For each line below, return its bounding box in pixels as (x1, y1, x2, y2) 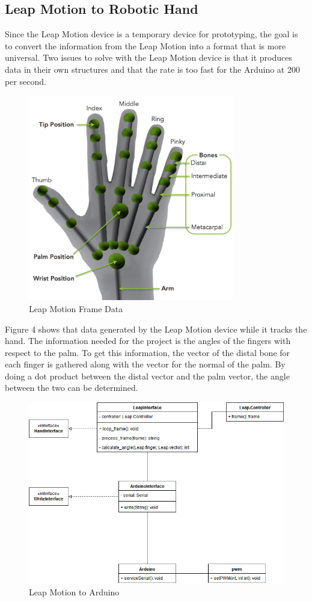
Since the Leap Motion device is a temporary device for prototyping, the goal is (5, 28, 298, 40)
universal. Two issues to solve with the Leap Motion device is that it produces (5, 51, 292, 64)
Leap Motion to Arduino (29, 586, 120, 598)
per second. (5, 75, 46, 87)
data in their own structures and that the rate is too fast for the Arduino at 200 (5, 63, 300, 75)
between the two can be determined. (5, 381, 138, 394)
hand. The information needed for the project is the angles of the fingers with (5, 334, 291, 347)
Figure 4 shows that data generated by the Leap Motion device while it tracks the (5, 322, 307, 335)
